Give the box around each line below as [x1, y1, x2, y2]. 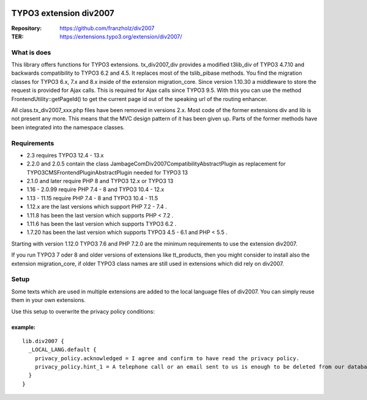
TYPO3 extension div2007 [11, 8, 114, 18]
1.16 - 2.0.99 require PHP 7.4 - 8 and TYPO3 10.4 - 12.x [26, 186, 165, 193]
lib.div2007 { [22, 338, 64, 344]
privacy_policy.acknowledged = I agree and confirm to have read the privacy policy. [34, 355, 300, 361]
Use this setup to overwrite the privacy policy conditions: [11, 308, 155, 315]
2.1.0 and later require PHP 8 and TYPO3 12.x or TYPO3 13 [26, 178, 174, 185]
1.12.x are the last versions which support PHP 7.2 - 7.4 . [26, 203, 168, 211]
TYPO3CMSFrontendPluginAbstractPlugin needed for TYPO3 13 [26, 168, 188, 176]
